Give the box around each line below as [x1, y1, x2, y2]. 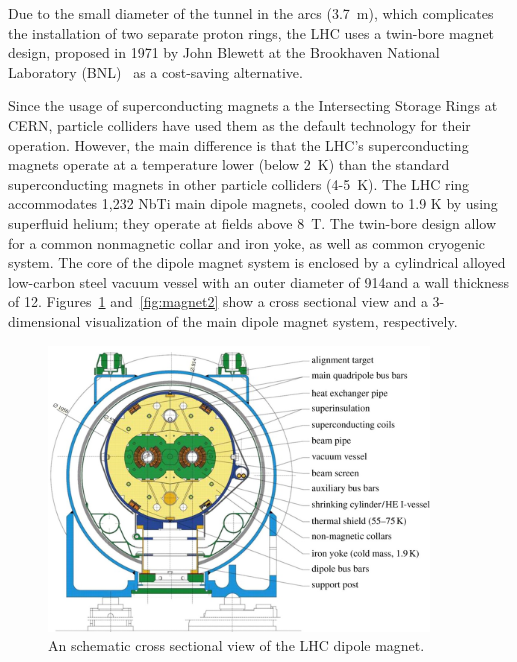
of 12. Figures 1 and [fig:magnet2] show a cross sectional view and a [8, 291, 428, 312]
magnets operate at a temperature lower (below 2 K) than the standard [8, 154, 450, 175]
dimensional [8, 310, 81, 331]
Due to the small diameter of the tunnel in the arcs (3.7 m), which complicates [8, 3, 494, 23]
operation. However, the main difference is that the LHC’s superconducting [8, 134, 469, 155]
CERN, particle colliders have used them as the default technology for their [8, 114, 471, 135]
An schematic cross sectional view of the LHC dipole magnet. [48, 635, 425, 656]
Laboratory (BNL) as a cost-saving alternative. [8, 61, 303, 82]
